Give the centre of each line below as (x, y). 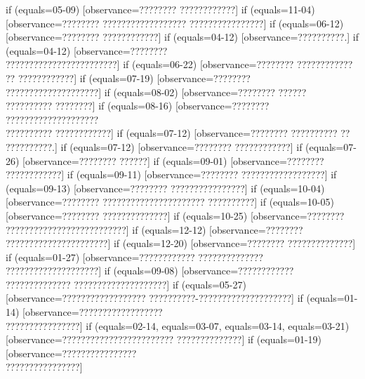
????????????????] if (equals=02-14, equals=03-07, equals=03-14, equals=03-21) (178, 325)
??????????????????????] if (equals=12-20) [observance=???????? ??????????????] (181, 243)
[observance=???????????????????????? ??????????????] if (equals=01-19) (164, 339)
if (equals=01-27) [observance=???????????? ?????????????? (134, 257)
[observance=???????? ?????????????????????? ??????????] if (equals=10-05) (170, 202)
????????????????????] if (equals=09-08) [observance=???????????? (150, 271)
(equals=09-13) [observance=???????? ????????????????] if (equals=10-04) (165, 188)
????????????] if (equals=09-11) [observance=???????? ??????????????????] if (171, 174)
